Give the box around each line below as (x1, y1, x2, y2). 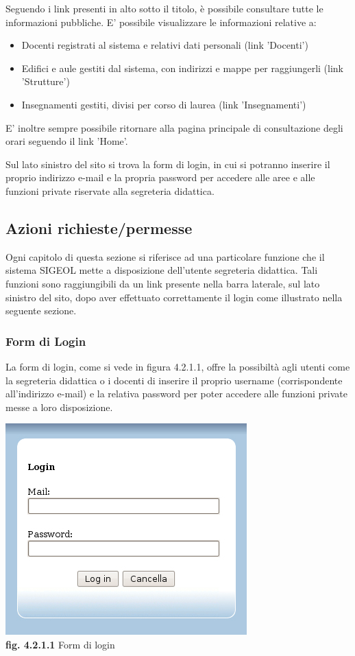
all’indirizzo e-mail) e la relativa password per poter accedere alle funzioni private (5, 386, 347, 401)
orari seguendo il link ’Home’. (5, 134, 128, 148)
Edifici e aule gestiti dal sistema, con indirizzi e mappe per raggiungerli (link (21, 60, 344, 75)
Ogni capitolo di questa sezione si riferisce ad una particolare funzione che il (5, 249, 325, 263)
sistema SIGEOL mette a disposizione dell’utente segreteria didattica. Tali (5, 263, 318, 277)
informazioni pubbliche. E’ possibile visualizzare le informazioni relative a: (5, 14, 317, 29)
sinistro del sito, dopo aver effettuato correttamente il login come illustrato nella (5, 290, 343, 304)
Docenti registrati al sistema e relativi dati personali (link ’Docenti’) (21, 38, 308, 52)
